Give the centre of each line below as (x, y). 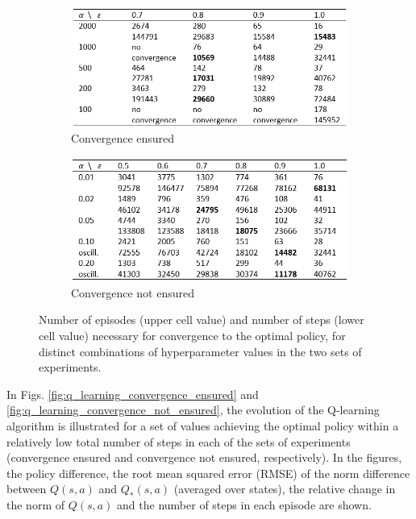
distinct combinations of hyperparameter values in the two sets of (200, 351)
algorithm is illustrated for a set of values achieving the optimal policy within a (203, 425)
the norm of (35, 504)
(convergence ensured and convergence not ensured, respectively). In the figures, (204, 457)
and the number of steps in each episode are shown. (244, 504)
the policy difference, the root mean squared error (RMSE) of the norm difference (208, 473)
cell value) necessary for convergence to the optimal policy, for (192, 335)
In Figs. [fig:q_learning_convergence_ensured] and (133, 394)
